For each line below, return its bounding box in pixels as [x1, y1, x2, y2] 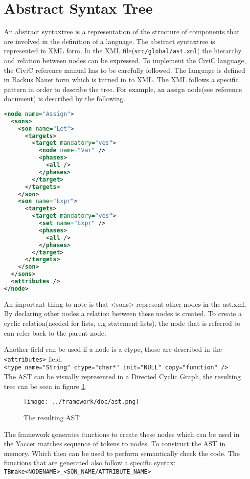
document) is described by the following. [4, 93, 125, 104]
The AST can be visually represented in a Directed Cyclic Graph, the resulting [4, 371, 241, 382]
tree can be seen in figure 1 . [4, 381, 87, 391]
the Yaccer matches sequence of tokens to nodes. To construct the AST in [4, 438, 226, 449]
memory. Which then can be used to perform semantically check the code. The [4, 448, 240, 458]
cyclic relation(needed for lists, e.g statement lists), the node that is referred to [4, 318, 241, 328]
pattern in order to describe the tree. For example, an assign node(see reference [4, 84, 242, 94]
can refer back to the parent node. [4, 327, 106, 338]
